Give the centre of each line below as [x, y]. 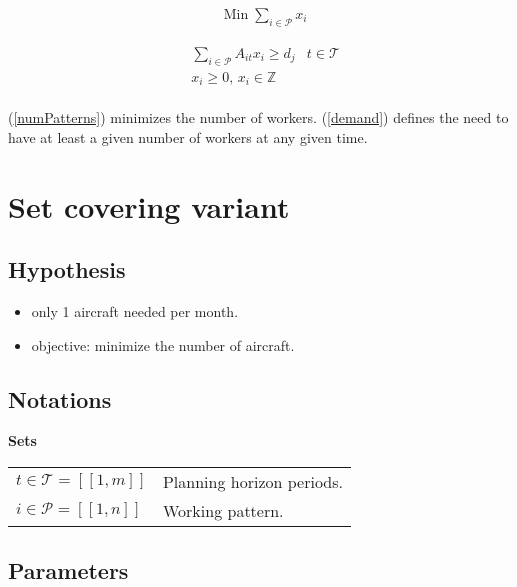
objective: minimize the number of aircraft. [163, 344]
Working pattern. [223, 510]
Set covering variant [149, 205]
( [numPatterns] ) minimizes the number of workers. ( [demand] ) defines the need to [258, 117]
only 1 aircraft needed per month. [135, 310]
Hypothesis [67, 269]
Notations [60, 398]
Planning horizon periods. [252, 481]
